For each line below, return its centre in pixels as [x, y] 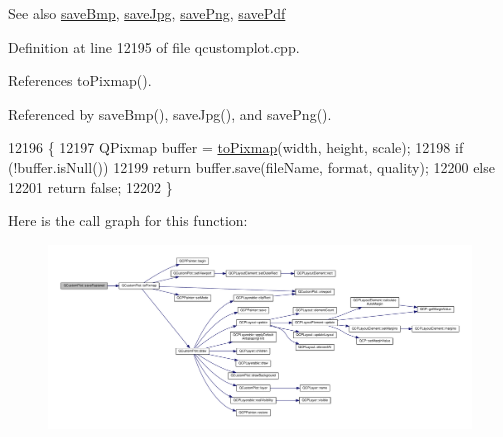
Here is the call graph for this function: [128, 220]
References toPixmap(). [80, 80]
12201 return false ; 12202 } [90, 186]
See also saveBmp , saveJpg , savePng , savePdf [147, 13]
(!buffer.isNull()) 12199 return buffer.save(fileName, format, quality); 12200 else [251, 166]
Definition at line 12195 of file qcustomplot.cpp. [154, 46]
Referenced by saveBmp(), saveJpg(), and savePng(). [170, 113]
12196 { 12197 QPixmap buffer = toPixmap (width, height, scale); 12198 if [236, 147]
